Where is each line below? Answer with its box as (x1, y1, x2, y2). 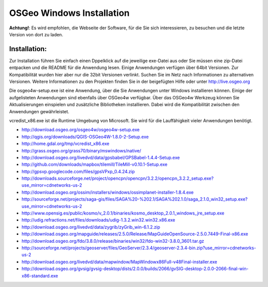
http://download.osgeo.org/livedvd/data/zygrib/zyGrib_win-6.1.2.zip (21, 224, 161, 230)
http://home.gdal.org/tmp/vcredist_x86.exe (21, 141, 110, 146)
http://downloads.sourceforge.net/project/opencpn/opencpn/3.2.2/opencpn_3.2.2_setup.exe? (21, 175, 214, 181)
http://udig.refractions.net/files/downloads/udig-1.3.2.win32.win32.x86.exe (21, 217, 176, 223)
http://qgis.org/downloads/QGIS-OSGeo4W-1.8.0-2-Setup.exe (21, 134, 149, 140)
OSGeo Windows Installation (9, 7, 130, 18)
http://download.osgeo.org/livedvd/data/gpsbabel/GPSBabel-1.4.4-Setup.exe (21, 154, 180, 160)
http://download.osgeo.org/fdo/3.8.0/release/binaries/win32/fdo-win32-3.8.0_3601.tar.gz (21, 238, 204, 244)
